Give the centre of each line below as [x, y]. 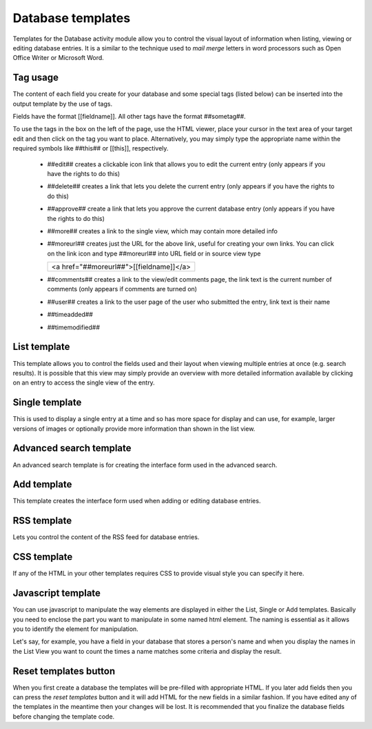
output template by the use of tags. [63, 104]
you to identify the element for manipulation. [76, 629]
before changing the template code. [64, 716]
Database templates [72, 18]
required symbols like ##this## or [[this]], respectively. [91, 148]
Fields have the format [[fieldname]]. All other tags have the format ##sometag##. [129, 117]
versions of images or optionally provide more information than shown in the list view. [134, 429]
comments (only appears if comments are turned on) [122, 289]
